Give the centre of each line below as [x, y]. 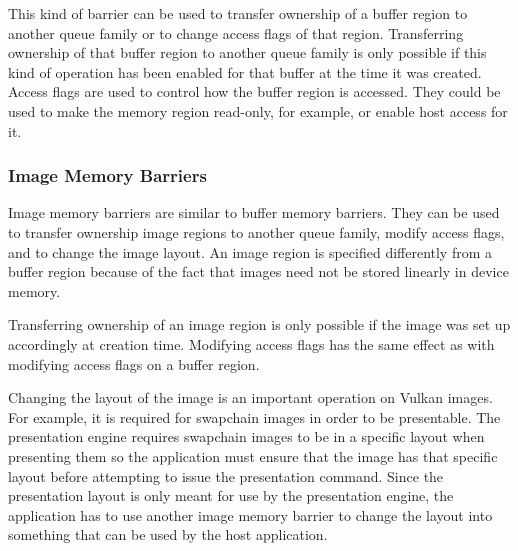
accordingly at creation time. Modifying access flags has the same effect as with [251, 343]
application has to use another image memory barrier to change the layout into [250, 514]
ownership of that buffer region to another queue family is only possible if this [247, 52]
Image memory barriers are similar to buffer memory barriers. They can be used [254, 212]
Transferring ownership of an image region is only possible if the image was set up [259, 324]
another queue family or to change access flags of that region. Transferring [236, 32]
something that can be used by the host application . [168, 534]
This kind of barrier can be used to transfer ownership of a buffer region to [238, 13]
